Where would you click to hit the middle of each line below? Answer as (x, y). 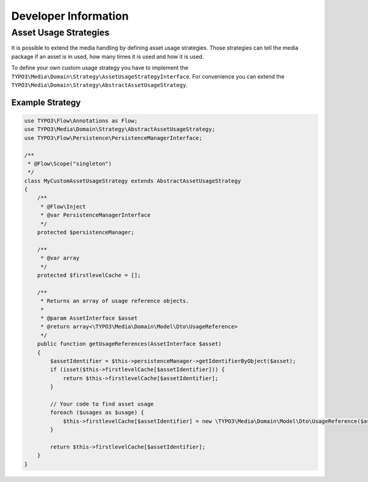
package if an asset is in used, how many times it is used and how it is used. (108, 56)
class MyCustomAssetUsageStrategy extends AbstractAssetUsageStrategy (133, 181)
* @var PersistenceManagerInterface (95, 215)
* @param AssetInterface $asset (89, 318)
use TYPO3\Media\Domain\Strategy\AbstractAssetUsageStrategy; (120, 129)
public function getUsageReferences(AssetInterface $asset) (129, 344)
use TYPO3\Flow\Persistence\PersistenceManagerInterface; (113, 138)
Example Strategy (46, 102)
